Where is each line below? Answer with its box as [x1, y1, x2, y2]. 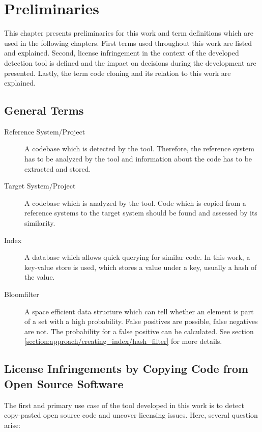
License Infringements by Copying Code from [4, 361, 249, 376]
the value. [24, 272, 55, 282]
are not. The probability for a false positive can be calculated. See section [24, 326, 254, 336]
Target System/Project [4, 180, 76, 191]
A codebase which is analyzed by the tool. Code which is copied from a [24, 197, 246, 208]
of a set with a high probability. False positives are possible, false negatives [24, 316, 258, 327]
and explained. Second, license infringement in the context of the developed [4, 47, 239, 58]
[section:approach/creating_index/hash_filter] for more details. [24, 336, 222, 346]
